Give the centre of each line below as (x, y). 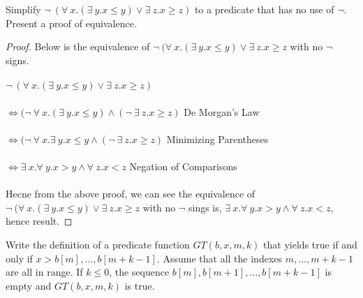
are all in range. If (44, 272)
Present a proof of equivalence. (71, 23)
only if (19, 258)
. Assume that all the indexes (220, 258)
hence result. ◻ (39, 221)
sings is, (205, 207)
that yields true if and (310, 244)
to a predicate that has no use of (264, 9)
